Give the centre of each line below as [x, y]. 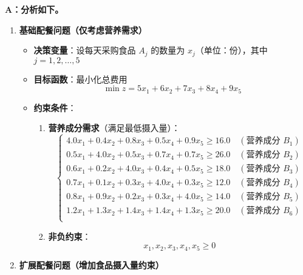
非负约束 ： [70, 236]
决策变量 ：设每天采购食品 [85, 50]
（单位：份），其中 [231, 50]
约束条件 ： [55, 107]
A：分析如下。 [34, 9]
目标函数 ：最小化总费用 [80, 79]
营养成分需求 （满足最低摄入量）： [114, 128]
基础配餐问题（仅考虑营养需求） [83, 29]
